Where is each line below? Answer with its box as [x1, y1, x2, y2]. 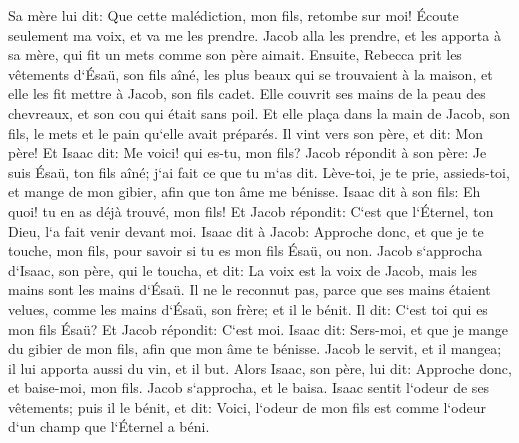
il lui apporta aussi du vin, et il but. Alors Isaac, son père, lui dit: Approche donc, [8, 357, 512, 378]
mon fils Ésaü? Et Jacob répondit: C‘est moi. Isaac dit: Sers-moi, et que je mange [8, 318, 508, 339]
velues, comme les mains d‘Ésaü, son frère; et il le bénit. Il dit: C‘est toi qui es [8, 298, 488, 319]
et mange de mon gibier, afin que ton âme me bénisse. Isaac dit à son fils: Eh [8, 181, 481, 202]
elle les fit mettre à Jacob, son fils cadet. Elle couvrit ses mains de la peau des [8, 83, 486, 104]
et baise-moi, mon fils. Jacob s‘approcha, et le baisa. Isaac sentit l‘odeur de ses [8, 377, 490, 398]
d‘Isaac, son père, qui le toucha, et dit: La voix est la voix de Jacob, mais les [8, 259, 477, 280]
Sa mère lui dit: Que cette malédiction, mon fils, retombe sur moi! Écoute [8, 5, 459, 25]
